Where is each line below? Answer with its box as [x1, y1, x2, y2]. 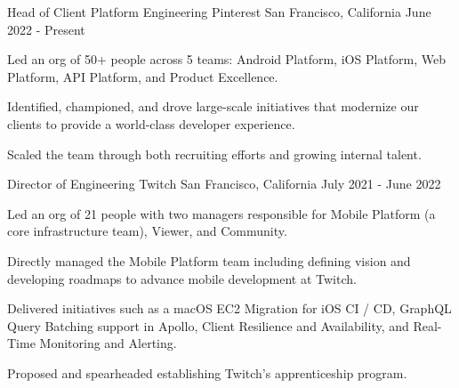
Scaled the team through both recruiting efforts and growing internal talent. [7, 144, 422, 163]
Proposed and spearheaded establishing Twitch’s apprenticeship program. [7, 363, 407, 382]
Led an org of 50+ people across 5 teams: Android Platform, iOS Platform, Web [7, 50, 446, 69]
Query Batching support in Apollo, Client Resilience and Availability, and [7, 316, 409, 335]
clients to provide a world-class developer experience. [7, 114, 295, 133]
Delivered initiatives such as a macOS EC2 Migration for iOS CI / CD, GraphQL [7, 299, 452, 318]
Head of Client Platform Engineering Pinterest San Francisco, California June [7, 3, 431, 20]
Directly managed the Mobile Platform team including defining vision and [7, 251, 411, 270]
